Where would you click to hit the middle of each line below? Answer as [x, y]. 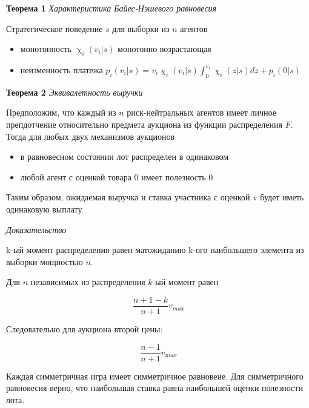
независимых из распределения [88, 282]
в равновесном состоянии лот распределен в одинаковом [125, 156]
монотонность [46, 49]
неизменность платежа [61, 69]
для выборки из [141, 28]
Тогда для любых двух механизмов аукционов [91, 136]
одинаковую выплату [44, 209]
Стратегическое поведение [55, 28]
